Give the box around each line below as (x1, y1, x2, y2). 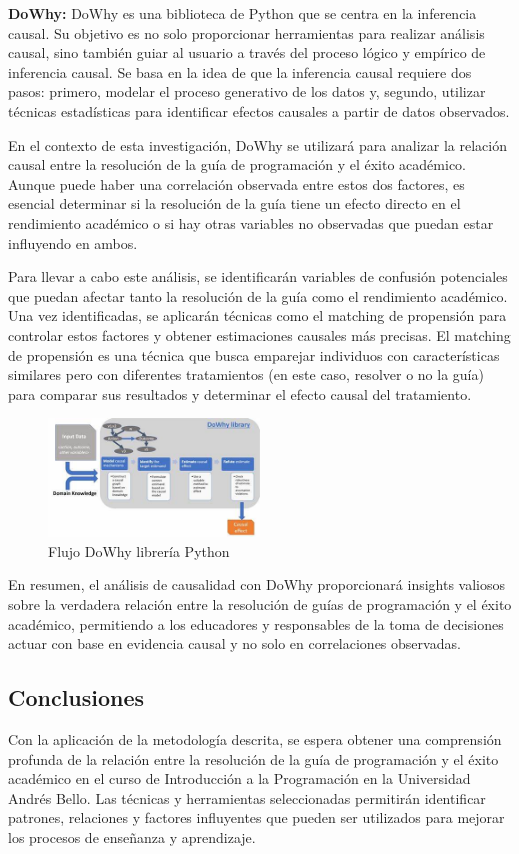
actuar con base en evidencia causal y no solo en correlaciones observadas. (8, 633, 461, 654)
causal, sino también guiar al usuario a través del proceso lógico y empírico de (8, 42, 486, 63)
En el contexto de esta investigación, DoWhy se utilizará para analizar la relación (8, 134, 507, 155)
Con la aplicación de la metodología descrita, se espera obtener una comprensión (8, 729, 502, 750)
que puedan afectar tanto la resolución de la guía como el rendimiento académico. (8, 285, 508, 306)
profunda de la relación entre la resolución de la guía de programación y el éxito (8, 748, 499, 769)
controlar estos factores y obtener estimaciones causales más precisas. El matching (8, 324, 511, 345)
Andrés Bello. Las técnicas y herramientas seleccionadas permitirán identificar (8, 787, 486, 808)
